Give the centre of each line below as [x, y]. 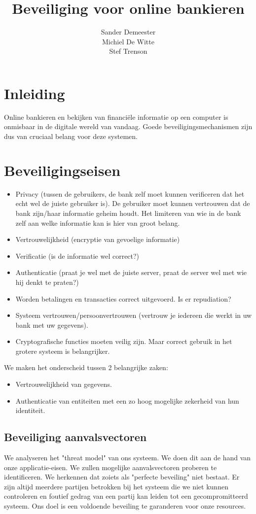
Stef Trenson [128, 51]
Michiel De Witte [128, 41]
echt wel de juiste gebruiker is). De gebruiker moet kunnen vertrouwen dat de [133, 203]
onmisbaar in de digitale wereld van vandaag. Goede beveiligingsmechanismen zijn [128, 126]
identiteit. [30, 410]
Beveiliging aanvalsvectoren [75, 437]
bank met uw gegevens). [52, 325]
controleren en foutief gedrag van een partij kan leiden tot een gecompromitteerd [126, 496]
